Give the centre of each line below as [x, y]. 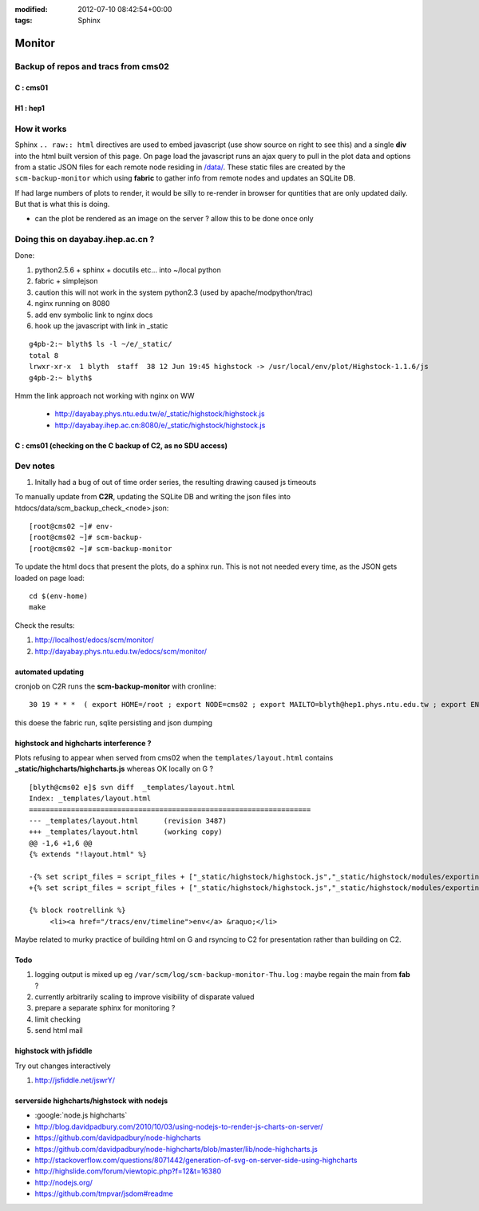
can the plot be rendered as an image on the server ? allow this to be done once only [174, 219]
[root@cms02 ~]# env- [71, 526]
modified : [31, 9]
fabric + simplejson [66, 281]
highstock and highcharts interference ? [83, 743]
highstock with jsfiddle [53, 1051]
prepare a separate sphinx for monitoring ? [105, 1008]
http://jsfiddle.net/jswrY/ [75, 1080]
